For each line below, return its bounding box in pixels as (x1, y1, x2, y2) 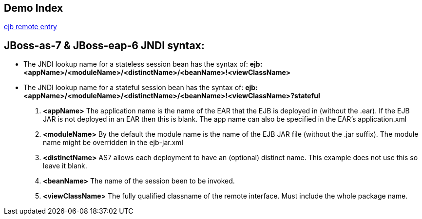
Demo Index (4, 2, 63, 14)
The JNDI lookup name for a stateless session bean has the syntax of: (23, 60, 248, 69)
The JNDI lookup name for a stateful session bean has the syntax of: (23, 83, 244, 92)
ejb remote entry (4, 22, 57, 31)
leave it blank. (43, 162, 87, 170)
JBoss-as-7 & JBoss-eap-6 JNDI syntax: (4, 39, 205, 52)
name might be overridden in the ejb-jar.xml (43, 138, 183, 147)
